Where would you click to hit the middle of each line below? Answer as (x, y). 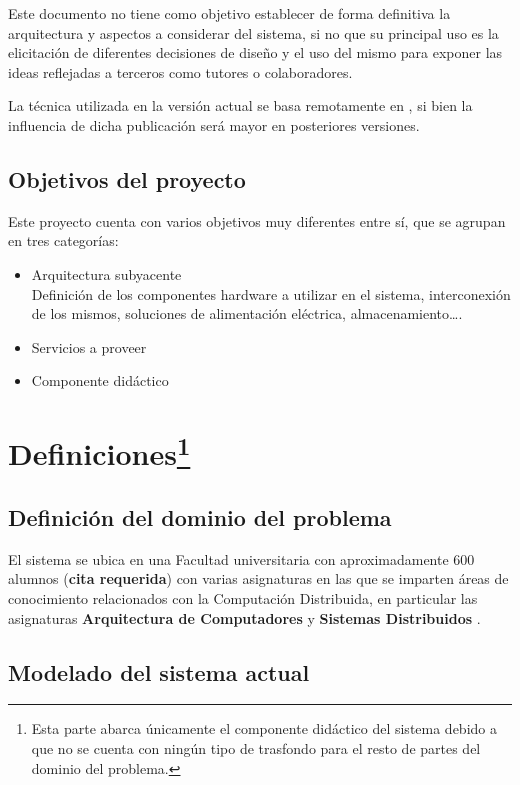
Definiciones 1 (99, 451)
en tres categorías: (63, 240)
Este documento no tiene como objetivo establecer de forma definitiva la (229, 13)
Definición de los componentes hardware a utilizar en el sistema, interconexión (271, 293)
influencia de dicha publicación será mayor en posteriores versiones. (214, 124)
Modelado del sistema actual (159, 671)
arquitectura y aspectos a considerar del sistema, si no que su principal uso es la (253, 32)
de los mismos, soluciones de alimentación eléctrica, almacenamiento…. (247, 313)
